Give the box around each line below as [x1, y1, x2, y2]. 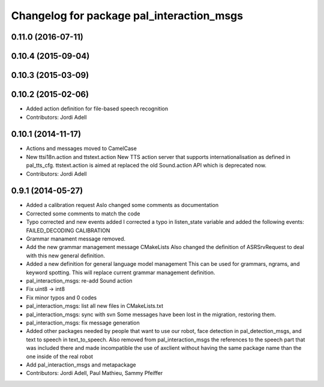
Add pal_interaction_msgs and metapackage [26, 361, 136, 368]
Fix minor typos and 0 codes [26, 294, 97, 301]
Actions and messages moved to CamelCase [26, 145, 137, 152]
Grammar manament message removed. [26, 235, 126, 242]
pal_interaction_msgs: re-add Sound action [26, 277, 133, 284]
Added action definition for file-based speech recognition [26, 105, 168, 112]
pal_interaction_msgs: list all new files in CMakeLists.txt [26, 302, 164, 310]
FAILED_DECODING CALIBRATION [26, 227, 110, 234]
